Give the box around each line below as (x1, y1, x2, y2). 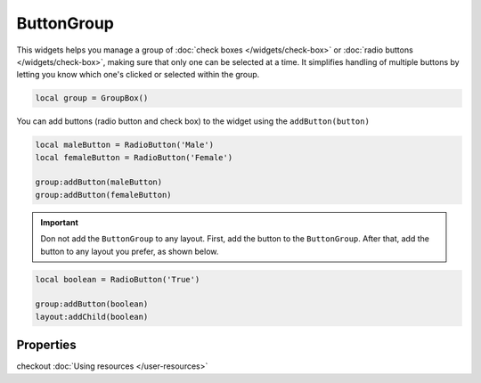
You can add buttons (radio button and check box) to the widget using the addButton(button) (16, 116, 370, 126)
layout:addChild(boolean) (35, 312, 149, 322)
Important (40, 216, 79, 227)
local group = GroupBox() (35, 94, 149, 103)
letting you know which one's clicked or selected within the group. (16, 69, 260, 80)
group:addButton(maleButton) (35, 177, 163, 187)
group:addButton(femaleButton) (35, 190, 173, 200)
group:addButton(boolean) (35, 299, 149, 309)
